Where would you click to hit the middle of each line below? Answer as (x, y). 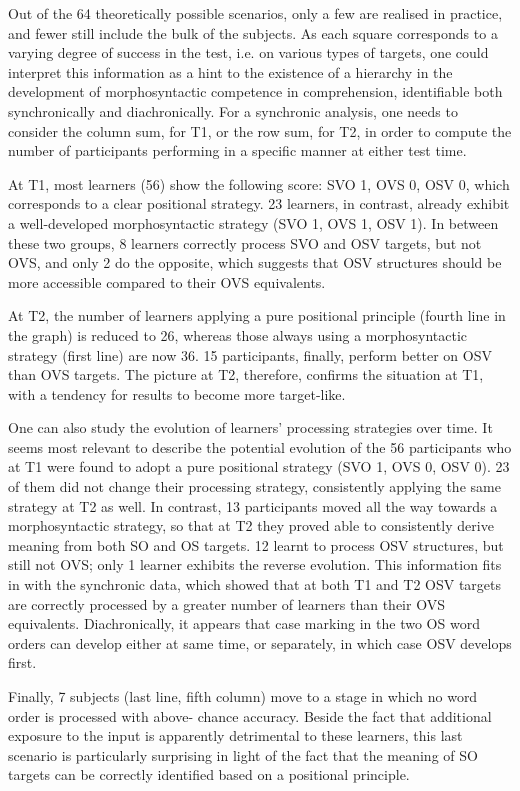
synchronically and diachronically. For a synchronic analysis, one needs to (233, 110)
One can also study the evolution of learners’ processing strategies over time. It (250, 427)
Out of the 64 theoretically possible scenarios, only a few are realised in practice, (255, 13)
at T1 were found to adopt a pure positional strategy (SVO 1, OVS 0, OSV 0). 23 (259, 466)
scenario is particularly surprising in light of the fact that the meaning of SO (243, 754)
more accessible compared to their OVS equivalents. (167, 281)
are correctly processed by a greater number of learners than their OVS (226, 603)
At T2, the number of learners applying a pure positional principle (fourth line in (257, 315)
